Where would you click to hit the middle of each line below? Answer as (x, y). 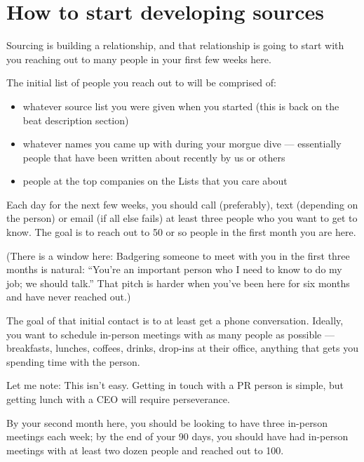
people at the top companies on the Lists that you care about (155, 181)
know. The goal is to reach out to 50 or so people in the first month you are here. (181, 232)
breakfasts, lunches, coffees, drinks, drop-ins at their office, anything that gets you (182, 348)
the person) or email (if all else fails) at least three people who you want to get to (182, 218)
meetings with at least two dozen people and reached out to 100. (145, 450)
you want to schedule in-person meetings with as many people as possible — (170, 334)
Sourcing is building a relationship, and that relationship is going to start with (175, 45)
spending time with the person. (73, 361)
